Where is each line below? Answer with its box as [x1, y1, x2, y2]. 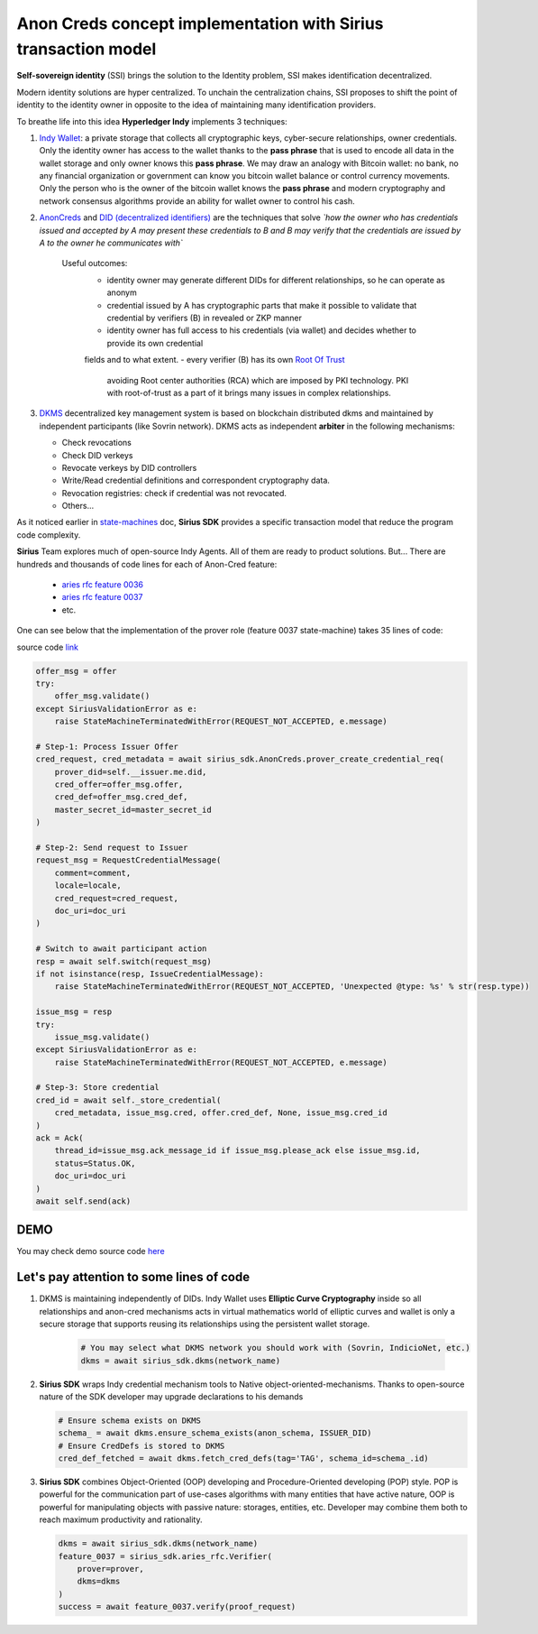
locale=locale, [54, 881, 122, 891]
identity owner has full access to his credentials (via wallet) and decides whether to [106, 325, 417, 336]
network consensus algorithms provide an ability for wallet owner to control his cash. [39, 195, 355, 207]
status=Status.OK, [54, 1158, 136, 1168]
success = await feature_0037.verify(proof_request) [58, 1602, 296, 1612]
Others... [61, 501, 95, 512]
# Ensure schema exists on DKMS [58, 1415, 202, 1426]
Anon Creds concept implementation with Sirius [16, 14, 384, 33]
